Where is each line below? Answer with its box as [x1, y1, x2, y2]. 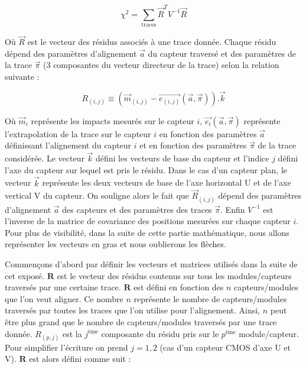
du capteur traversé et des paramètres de [148, 47, 297, 59]
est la [62, 327, 82, 339]
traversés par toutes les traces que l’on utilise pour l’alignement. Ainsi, [5, 304, 260, 316]
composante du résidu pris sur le [101, 327, 219, 339]
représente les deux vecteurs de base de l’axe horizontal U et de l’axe [42, 176, 291, 189]
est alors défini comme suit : [29, 352, 131, 365]
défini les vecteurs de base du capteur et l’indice [95, 152, 269, 164]
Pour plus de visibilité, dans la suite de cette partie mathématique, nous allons [5, 226, 289, 238]
